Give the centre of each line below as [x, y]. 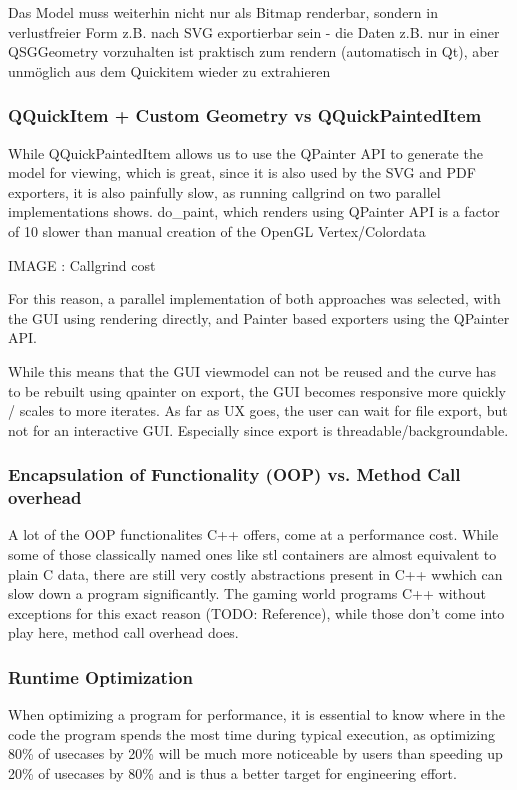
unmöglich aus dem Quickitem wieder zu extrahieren [169, 70]
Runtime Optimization [100, 676]
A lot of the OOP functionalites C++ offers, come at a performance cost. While [253, 534]
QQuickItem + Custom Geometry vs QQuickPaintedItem [245, 115]
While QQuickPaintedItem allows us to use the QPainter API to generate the [245, 152]
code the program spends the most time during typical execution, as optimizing [251, 733]
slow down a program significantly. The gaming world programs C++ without [247, 593]
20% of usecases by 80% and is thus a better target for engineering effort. [232, 773]
